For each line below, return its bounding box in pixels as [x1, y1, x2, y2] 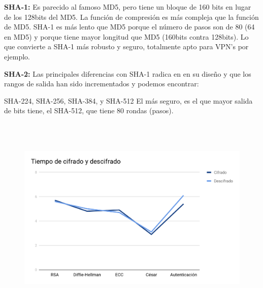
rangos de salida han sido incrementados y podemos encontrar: [4, 78, 199, 89]
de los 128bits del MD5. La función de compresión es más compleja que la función [4, 11, 259, 22]
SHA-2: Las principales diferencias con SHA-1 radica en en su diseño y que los [4, 68, 251, 79]
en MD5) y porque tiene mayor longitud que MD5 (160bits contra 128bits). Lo [4, 31, 249, 42]
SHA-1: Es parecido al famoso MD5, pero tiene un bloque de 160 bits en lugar [4, 2, 251, 12]
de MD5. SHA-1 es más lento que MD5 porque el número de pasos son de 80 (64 [4, 21, 255, 32]
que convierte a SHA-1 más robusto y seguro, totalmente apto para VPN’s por [4, 41, 249, 52]
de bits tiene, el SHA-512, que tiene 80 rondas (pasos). [4, 105, 174, 116]
